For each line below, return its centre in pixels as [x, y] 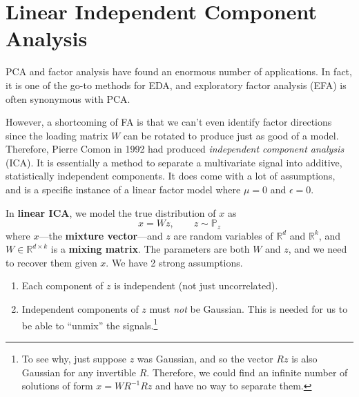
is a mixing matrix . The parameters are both [150, 249]
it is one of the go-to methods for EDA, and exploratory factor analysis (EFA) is [176, 85]
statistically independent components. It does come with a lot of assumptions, [171, 176]
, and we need [318, 249]
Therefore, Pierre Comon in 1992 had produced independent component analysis [175, 149]
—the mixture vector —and [101, 235]
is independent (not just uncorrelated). [196, 285]
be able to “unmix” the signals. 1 [90, 324]
